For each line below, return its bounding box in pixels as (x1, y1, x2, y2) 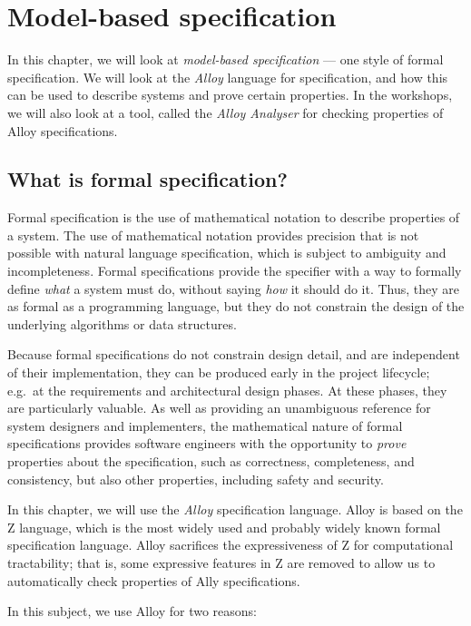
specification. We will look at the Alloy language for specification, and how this (7, 67, 448, 86)
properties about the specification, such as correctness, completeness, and (7, 452, 415, 471)
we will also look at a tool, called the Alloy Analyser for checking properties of (7, 103, 444, 122)
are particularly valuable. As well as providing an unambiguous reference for (7, 398, 431, 417)
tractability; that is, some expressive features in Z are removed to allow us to (7, 553, 436, 572)
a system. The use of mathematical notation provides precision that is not (7, 225, 419, 244)
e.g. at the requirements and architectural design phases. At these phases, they (7, 380, 447, 399)
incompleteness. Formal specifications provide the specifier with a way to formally (7, 261, 462, 280)
